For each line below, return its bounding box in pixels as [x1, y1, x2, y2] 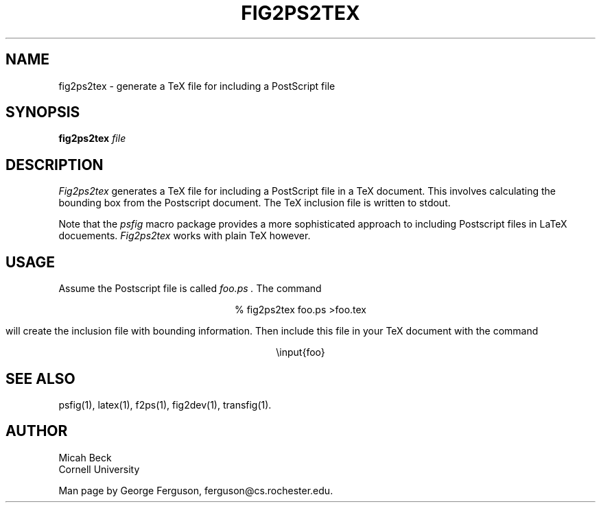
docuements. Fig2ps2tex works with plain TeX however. [58, 230, 311, 242]
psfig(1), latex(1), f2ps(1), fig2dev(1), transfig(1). [58, 398, 272, 411]
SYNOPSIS [5, 104, 80, 121]
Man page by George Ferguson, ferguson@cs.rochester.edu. [58, 484, 333, 496]
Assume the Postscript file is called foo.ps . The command [58, 282, 322, 295]
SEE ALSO [5, 370, 75, 387]
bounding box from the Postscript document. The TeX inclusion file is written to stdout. [58, 197, 451, 209]
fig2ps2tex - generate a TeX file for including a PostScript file [58, 80, 335, 92]
